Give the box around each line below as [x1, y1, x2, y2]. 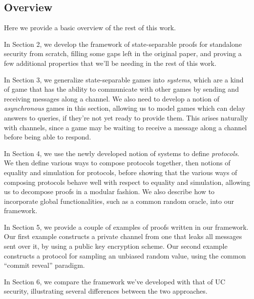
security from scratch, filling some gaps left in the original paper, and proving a [4, 48, 242, 59]
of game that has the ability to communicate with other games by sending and [4, 84, 239, 94]
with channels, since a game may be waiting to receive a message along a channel [4, 122, 247, 132]
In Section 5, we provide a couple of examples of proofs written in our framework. [4, 221, 249, 232]
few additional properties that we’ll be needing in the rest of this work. [4, 58, 216, 68]
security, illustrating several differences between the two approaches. [4, 286, 208, 296]
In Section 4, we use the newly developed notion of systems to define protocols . [4, 148, 239, 158]
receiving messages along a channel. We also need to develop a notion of [4, 93, 219, 103]
